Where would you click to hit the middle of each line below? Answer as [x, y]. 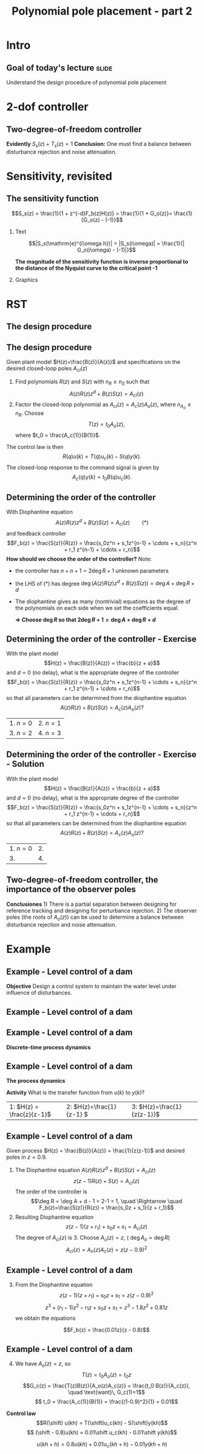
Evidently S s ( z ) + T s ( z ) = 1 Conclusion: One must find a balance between [99, 145]
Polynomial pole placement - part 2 [102, 11]
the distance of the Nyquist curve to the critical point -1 [86, 268]
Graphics [26, 279]
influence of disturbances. [39, 993]
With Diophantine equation [39, 512]
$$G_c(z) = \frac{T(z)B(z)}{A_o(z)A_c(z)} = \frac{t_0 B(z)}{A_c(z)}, [106, 1385]
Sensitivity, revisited [59, 176]
